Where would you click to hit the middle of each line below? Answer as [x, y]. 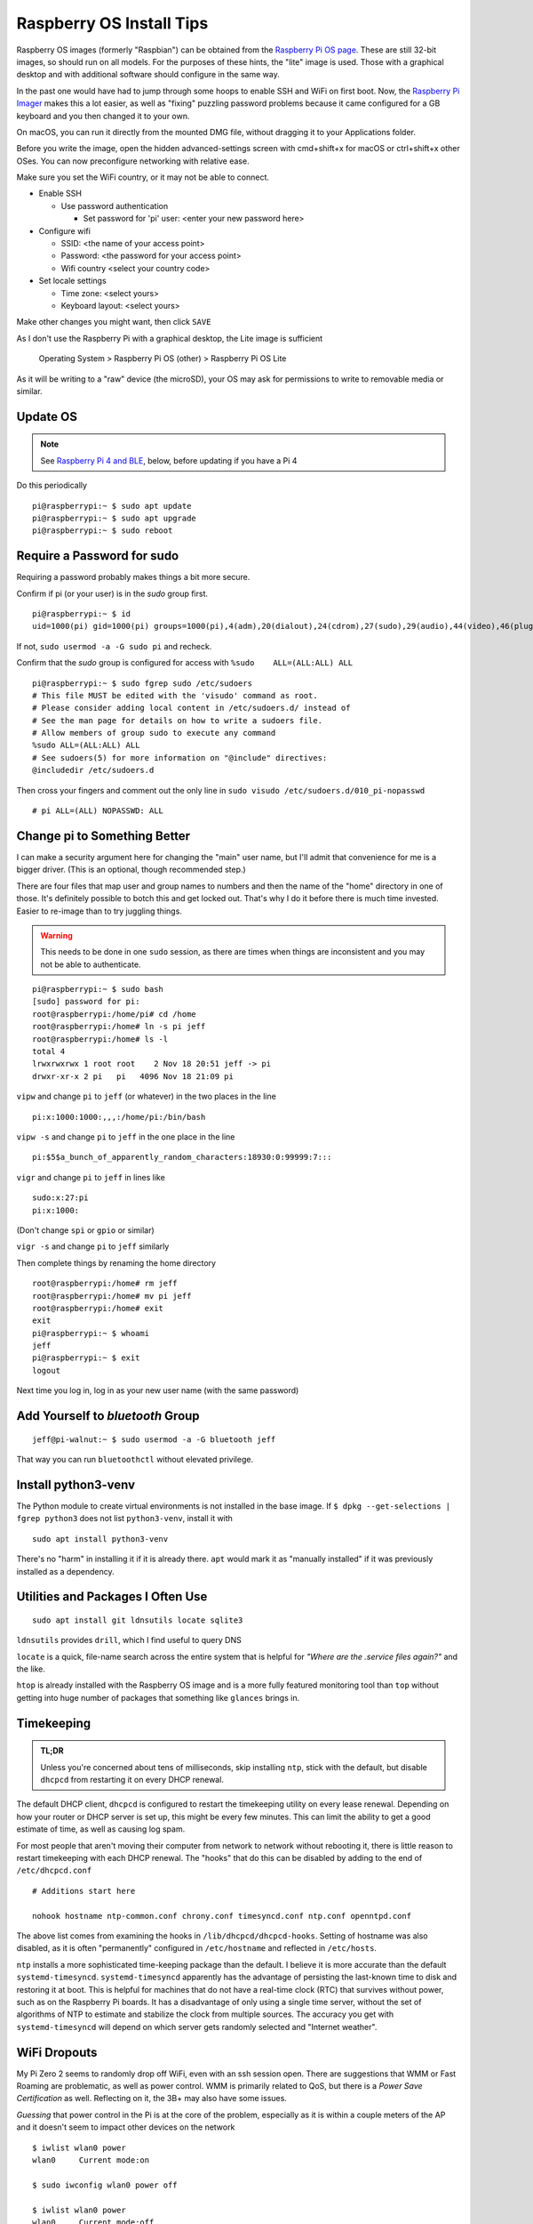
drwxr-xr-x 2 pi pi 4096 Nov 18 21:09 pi [133, 1076]
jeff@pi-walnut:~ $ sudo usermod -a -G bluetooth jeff [154, 1439]
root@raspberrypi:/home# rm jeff [105, 1284]
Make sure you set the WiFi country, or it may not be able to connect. [143, 177]
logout [47, 1370]
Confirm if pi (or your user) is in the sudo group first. [112, 593]
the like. [31, 1669]
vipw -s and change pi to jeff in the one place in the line [126, 1136]
